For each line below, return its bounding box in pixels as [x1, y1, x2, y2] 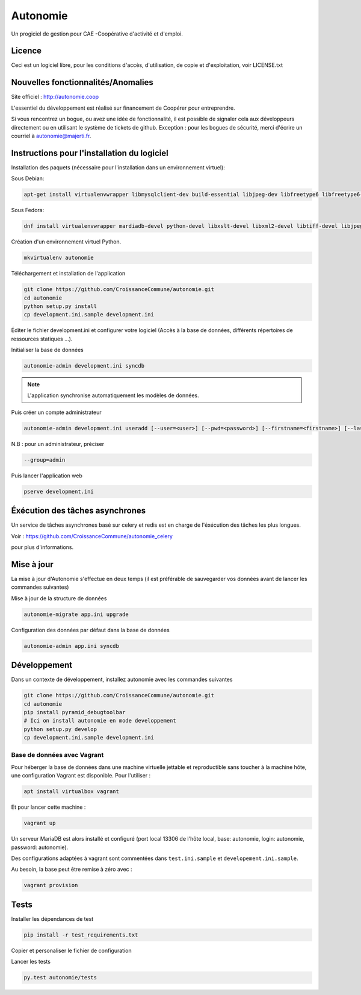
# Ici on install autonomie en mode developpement [23, 717, 177, 724]
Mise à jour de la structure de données [11, 594, 107, 602]
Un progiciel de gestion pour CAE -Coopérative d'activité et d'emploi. [11, 30, 184, 37]
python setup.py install [23, 303, 97, 310]
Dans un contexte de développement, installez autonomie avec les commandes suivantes [11, 676, 233, 683]
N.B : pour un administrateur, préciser [11, 440, 105, 447]
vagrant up [23, 820, 56, 827]
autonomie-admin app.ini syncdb [23, 642, 120, 649]
